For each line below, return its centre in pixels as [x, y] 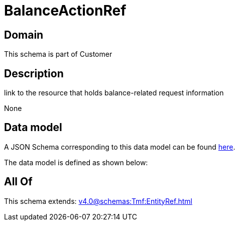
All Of [18, 182]
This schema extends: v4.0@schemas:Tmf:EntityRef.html [98, 201]
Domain [24, 35]
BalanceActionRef [65, 11]
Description [34, 73]
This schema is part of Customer [58, 54]
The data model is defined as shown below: [76, 162]
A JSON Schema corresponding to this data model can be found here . [120, 147]
